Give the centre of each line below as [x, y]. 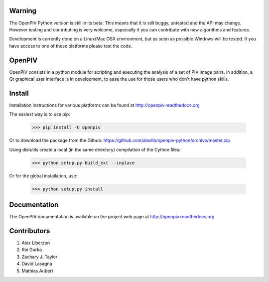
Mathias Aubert [37, 271]
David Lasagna [37, 264]
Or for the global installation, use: [43, 176]
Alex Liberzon [36, 243]
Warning [23, 11]
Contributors [30, 231]
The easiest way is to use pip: [40, 114]
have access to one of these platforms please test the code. [71, 46]
